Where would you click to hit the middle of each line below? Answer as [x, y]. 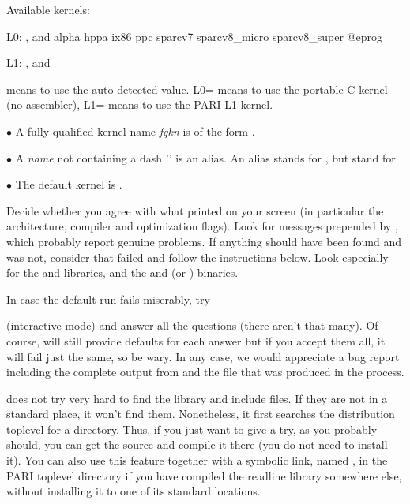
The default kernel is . [69, 184]
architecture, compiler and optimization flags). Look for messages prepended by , [202, 226]
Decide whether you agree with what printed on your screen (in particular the [195, 210]
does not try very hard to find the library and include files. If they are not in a [197, 398]
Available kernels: [48, 9]
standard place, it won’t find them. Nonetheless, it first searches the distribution [201, 414]
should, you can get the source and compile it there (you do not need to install [197, 444]
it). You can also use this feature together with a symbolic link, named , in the [197, 460]
